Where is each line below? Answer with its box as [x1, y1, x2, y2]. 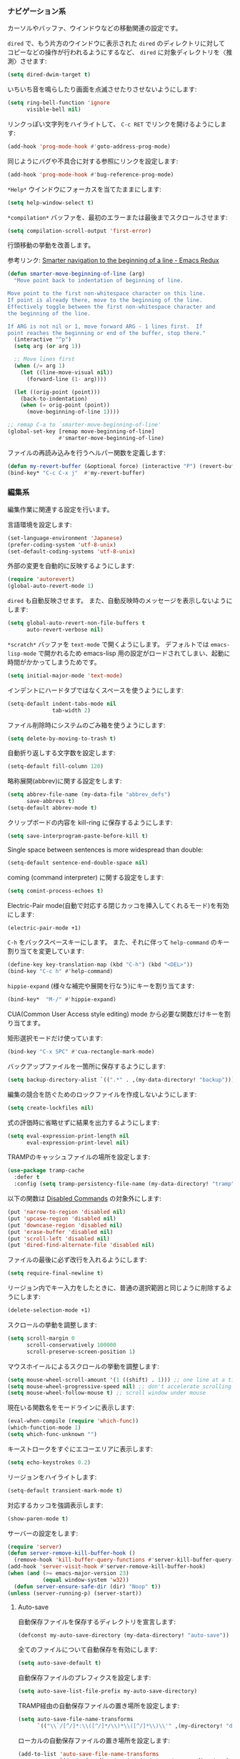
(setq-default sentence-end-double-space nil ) [7, 859, 149, 866]
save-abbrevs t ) [26, 798, 75, 805]
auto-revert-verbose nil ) [26, 627, 104, 634]
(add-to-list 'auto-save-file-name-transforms [17, 1750, 159, 1758]
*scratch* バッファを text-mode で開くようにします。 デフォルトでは [7, 639, 209, 648]
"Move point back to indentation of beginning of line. [14, 277, 184, 284]
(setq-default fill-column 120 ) [7, 763, 104, 770]
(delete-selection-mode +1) [7, 1307, 91, 1314]
